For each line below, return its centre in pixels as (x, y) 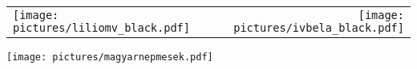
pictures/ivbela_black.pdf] (319, 28)
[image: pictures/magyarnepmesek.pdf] (110, 57)
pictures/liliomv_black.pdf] (101, 28)
